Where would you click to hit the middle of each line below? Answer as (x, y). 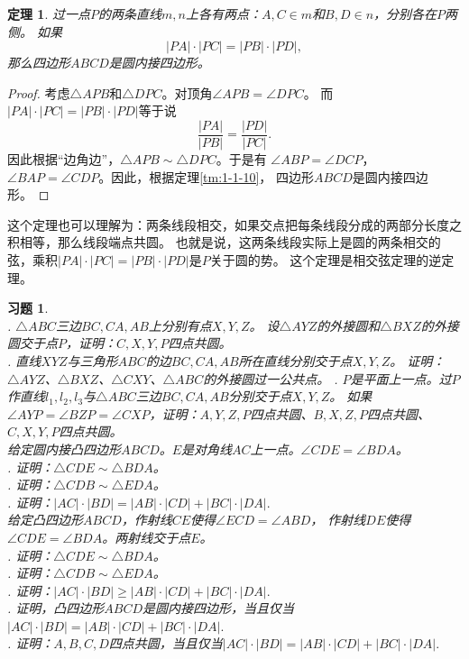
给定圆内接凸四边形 (64, 448)
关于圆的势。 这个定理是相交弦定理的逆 (326, 260)
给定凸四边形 (45, 520)
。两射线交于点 (147, 537)
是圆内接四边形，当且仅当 (219, 608)
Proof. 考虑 (39, 92)
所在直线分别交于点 (295, 360)
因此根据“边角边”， (64, 159)
